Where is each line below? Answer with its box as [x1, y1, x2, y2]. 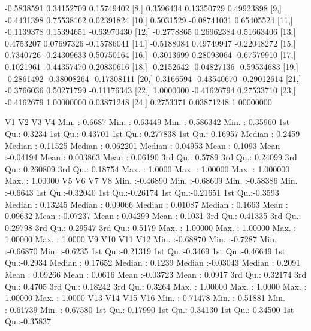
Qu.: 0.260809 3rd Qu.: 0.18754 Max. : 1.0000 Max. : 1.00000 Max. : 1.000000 [5, 162, 290, 175]
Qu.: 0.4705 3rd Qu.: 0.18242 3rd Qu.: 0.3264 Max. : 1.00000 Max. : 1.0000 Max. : [5, 280, 307, 292]
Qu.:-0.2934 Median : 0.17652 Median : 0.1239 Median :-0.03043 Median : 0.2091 [5, 256, 301, 269]
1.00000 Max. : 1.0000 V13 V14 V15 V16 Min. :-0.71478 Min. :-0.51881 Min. [5, 291, 285, 304]
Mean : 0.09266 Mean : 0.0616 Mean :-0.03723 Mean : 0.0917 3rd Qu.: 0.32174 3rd [5, 268, 307, 281]
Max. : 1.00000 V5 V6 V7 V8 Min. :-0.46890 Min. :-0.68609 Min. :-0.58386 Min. [5, 174, 298, 187]
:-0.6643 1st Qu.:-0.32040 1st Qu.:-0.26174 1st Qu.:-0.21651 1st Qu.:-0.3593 [5, 186, 279, 198]
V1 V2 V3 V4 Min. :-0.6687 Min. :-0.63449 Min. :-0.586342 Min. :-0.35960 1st [5, 116, 290, 128]
